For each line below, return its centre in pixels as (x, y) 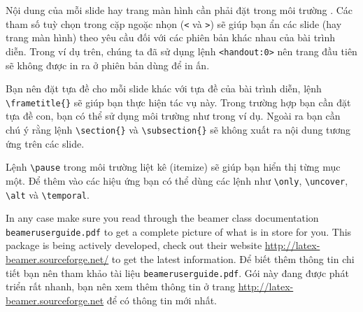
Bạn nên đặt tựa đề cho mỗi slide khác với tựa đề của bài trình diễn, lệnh (164, 88)
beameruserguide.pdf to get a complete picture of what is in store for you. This (179, 231)
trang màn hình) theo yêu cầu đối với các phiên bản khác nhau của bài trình (171, 37)
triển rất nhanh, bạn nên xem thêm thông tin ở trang (120, 286)
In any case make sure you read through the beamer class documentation (162, 218)
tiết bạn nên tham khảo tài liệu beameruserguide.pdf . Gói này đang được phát (177, 272)
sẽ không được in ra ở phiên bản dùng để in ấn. (108, 65)
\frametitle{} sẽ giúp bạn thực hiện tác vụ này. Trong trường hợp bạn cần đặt (178, 102)
